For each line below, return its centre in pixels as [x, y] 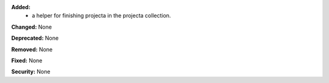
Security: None [31, 72]
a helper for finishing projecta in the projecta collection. [101, 16]
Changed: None [31, 27]
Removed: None [32, 49]
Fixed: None [27, 60]
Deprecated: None [35, 38]
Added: [21, 7]
